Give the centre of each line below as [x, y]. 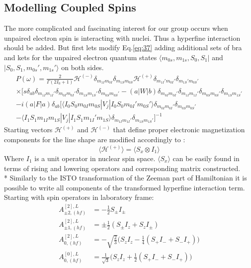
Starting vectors [28, 130]
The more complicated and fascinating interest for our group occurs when [116, 28]
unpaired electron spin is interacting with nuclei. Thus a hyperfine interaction [122, 38]
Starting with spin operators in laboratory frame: [79, 197]
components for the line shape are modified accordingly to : [95, 139]
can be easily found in [206, 158]
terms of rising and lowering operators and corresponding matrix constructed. [122, 168]
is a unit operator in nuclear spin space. [95, 158]
